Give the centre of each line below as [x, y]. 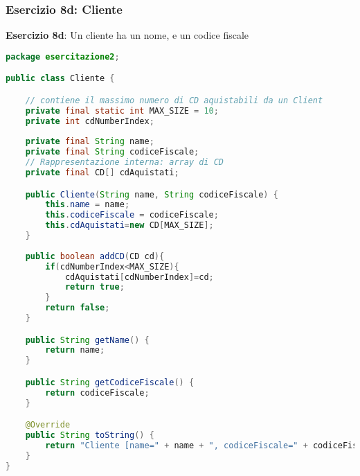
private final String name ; [90, 142]
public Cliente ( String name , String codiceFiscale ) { [152, 194]
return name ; [75, 350]
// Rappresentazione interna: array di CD [124, 162]
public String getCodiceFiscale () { [110, 382]
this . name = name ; [88, 205]
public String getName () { [87, 340]
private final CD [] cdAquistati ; [102, 173]
